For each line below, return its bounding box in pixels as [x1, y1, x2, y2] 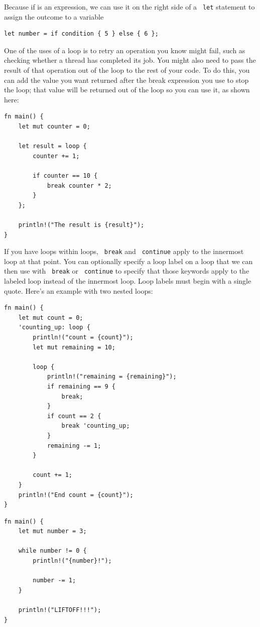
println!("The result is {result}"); [18, 221, 145, 228]
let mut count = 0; [18, 314, 83, 321]
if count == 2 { [47, 412, 101, 420]
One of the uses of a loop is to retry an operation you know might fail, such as [4, 45, 245, 55]
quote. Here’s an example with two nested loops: [4, 285, 153, 296]
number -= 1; [33, 577, 76, 584]
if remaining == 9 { [47, 383, 115, 390]
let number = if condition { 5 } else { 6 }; [4, 30, 159, 38]
